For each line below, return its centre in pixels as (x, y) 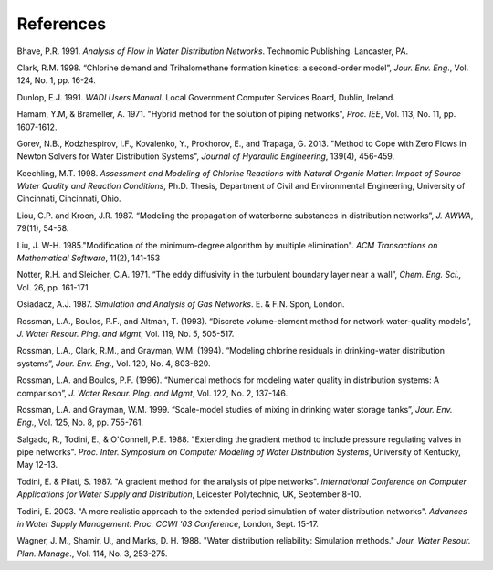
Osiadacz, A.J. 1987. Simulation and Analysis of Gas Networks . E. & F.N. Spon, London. (181, 304)
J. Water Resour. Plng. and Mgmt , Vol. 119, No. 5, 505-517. (126, 333)
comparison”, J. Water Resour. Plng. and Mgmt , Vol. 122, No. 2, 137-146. (152, 393)
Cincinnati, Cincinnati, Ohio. (69, 199)
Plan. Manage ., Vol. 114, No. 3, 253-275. (92, 554)
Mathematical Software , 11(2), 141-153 (89, 258)
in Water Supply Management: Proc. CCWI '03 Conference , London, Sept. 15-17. (168, 524)
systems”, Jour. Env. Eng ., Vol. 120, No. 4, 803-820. (114, 363)
